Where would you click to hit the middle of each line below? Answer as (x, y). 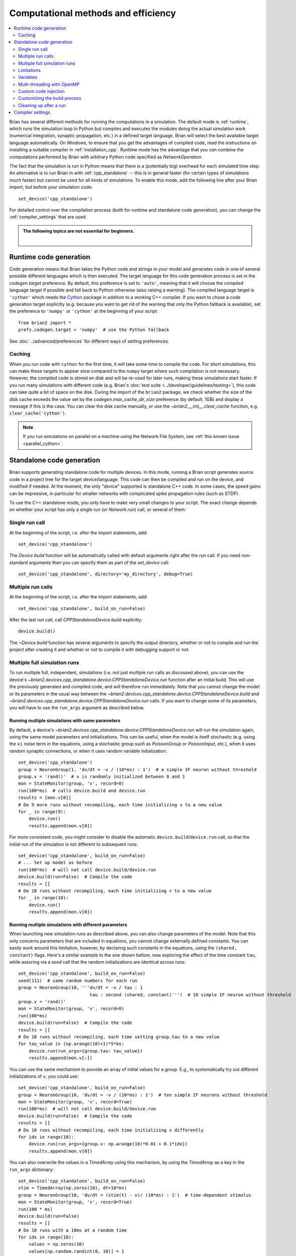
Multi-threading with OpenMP (49, 84)
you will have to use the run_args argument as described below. (77, 708)
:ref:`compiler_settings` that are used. (48, 217)
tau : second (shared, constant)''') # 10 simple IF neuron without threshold (190, 995)
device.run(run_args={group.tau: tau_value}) (86, 1051)
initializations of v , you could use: (44, 1076)
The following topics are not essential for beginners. (79, 231)
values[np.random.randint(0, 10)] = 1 (76, 1251)
